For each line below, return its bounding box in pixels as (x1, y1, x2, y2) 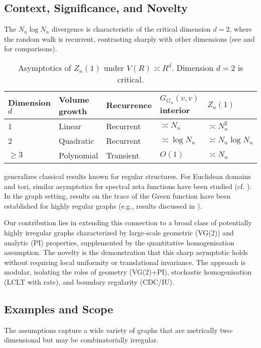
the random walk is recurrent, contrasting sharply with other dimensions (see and (4, 33, 255, 44)
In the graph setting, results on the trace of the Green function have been (4, 191, 231, 201)
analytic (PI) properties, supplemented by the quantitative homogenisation (4, 237, 234, 247)
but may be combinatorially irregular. (43, 334, 159, 345)
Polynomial (59, 149, 98, 161)
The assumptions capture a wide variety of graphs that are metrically (4, 324, 218, 335)
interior (160, 104, 190, 116)
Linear (59, 120, 81, 132)
